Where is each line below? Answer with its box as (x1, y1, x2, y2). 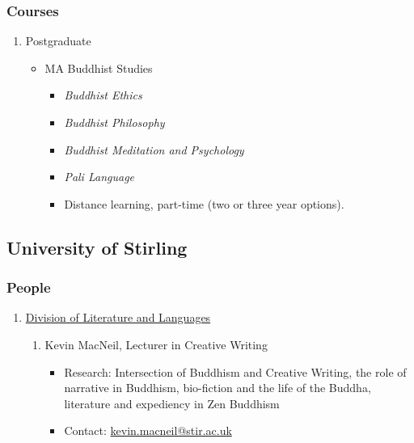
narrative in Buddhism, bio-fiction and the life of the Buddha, (64, 379, 371, 396)
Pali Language (64, 168, 135, 185)
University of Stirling (6, 234, 188, 259)
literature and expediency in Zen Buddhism (64, 394, 280, 411)
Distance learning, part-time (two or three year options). (64, 195, 344, 212)
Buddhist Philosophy (64, 114, 165, 130)
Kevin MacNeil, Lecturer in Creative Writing (44, 335, 268, 352)
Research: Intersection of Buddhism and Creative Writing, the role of (64, 363, 407, 380)
